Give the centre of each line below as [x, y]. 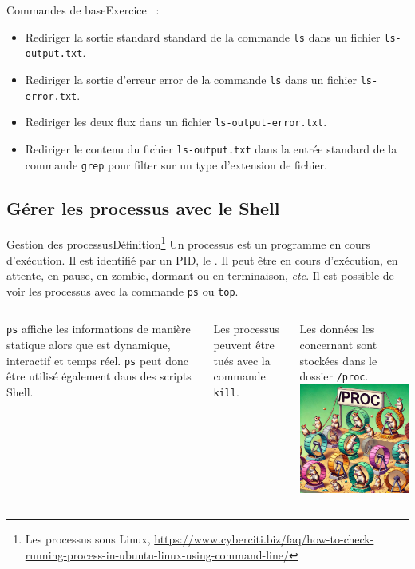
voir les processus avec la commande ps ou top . [123, 290]
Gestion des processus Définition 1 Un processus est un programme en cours [188, 243]
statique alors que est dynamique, [89, 345]
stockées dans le [338, 360]
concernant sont [338, 345]
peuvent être [244, 345]
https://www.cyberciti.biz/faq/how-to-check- [264, 538]
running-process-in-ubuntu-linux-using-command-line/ [157, 554]
